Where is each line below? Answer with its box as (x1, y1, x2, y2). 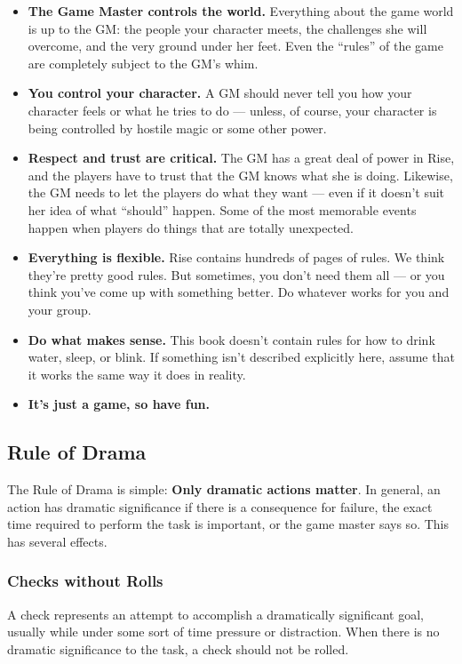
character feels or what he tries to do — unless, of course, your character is (28, 100, 437, 119)
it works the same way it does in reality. (28, 364, 246, 383)
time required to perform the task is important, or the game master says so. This (7, 515, 449, 533)
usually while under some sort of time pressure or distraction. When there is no (7, 622, 440, 641)
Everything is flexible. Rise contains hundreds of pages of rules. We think (28, 248, 445, 267)
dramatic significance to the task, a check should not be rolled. (7, 639, 349, 658)
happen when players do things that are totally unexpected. (28, 218, 354, 236)
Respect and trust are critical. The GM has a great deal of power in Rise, (28, 148, 455, 167)
